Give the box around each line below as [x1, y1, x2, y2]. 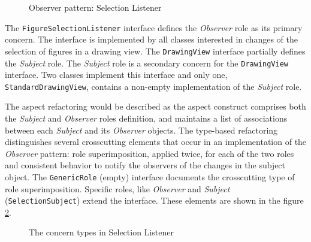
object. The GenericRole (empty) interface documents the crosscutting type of [5, 170, 295, 183]
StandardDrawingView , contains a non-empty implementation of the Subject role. [5, 80, 302, 92]
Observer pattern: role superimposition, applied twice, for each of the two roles [5, 147, 294, 159]
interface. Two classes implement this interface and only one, [5, 68, 228, 81]
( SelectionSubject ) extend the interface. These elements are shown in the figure [5, 194, 304, 207]
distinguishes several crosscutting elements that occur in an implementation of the [5, 135, 307, 148]
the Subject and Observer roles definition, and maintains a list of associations [5, 112, 288, 124]
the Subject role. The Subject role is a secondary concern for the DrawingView [5, 56, 288, 69]
